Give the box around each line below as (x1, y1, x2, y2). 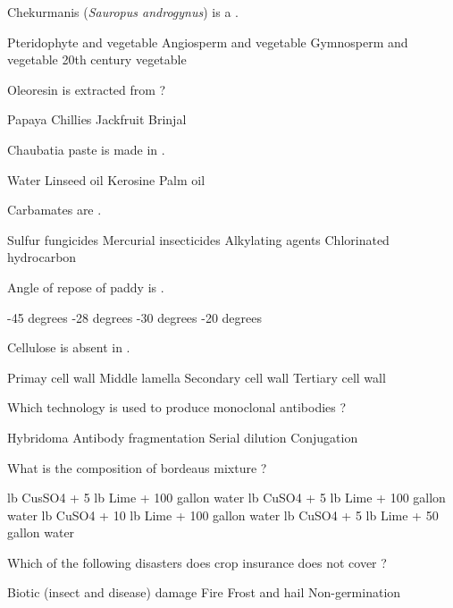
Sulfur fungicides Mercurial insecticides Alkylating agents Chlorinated (7, 230, 390, 249)
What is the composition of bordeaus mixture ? (7, 458, 267, 477)
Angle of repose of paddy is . (7, 277, 164, 296)
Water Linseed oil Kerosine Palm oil (7, 170, 206, 189)
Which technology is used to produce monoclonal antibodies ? (7, 398, 347, 417)
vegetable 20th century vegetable (7, 50, 187, 69)
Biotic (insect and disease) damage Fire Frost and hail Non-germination (7, 583, 401, 602)
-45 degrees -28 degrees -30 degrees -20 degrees (7, 308, 263, 326)
